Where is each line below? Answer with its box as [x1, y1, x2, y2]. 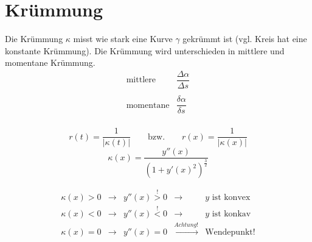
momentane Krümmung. [5, 56, 95, 69]
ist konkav [212, 209, 251, 218]
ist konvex [212, 193, 251, 202]
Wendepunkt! [205, 227, 255, 237]
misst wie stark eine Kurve [73, 32, 173, 45]
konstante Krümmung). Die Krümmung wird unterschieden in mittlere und [5, 44, 285, 57]
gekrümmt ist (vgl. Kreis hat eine [182, 32, 307, 45]
